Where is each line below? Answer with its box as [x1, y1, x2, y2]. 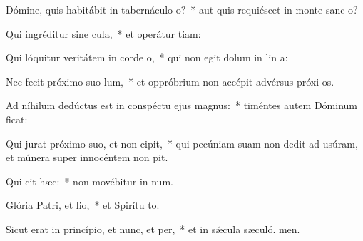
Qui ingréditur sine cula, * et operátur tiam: [6, 26, 201, 41]
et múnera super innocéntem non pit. [6, 150, 168, 165]
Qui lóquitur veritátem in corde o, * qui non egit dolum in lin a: [6, 50, 288, 65]
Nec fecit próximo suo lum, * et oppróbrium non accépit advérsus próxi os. [6, 73, 334, 88]
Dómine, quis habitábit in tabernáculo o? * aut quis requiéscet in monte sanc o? [6, 2, 358, 16]
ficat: [6, 111, 28, 126]
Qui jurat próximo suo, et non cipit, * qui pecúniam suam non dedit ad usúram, [6, 135, 358, 150]
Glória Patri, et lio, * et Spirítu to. [6, 198, 160, 212]
